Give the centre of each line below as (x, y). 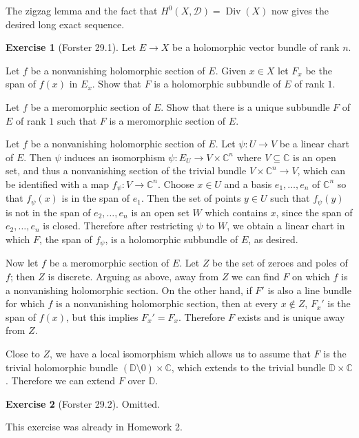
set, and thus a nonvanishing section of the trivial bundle (126, 170)
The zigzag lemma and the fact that (82, 10)
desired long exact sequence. (65, 24)
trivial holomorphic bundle (62, 367)
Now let (22, 263)
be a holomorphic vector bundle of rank (256, 47)
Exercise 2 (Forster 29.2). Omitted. (83, 403)
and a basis (248, 184)
